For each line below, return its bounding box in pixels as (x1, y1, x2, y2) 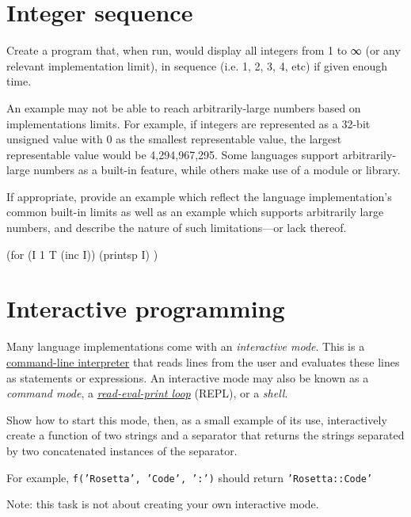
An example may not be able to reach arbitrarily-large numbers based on (6, 99, 361, 116)
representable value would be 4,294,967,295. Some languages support (6, 146, 339, 162)
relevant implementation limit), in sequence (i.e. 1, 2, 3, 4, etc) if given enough (6, 57, 388, 74)
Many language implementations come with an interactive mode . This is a (6, 338, 365, 355)
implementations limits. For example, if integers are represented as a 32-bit (6, 115, 371, 131)
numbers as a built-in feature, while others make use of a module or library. (33, 162, 401, 178)
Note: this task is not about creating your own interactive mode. (6, 496, 319, 512)
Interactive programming (6, 292, 285, 325)
